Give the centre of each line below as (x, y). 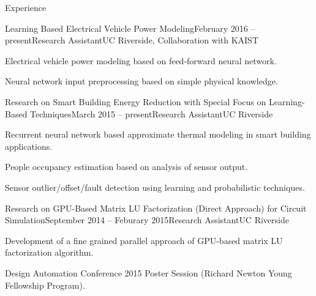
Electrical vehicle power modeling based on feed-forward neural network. (141, 60)
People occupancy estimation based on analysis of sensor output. (126, 167)
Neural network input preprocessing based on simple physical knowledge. (141, 81)
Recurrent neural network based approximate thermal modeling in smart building (158, 134)
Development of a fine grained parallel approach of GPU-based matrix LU (144, 240)
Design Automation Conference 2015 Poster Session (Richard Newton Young (149, 272)
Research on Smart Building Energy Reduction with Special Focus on (136, 101)
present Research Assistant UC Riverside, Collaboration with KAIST (132, 40)
